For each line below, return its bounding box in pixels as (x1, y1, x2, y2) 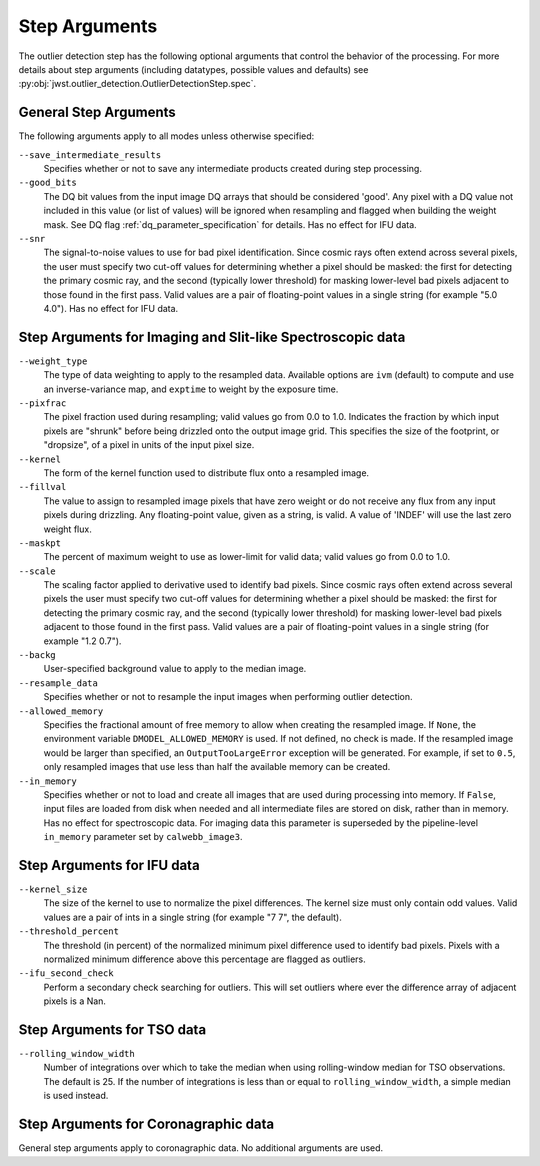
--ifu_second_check (18, 968, 114, 979)
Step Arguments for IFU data (18, 856, 200, 874)
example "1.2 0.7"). (43, 635, 122, 647)
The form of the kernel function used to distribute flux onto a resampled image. (43, 466, 370, 479)
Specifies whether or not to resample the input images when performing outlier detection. (43, 691, 414, 703)
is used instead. (43, 1090, 109, 1102)
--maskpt (18, 537, 62, 549)
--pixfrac (18, 398, 67, 409)
